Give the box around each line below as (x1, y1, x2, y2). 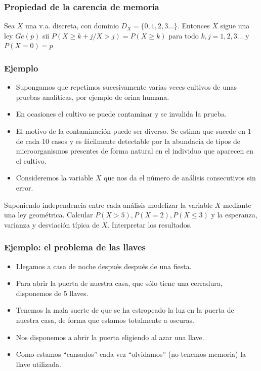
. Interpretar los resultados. (107, 219, 192, 230)
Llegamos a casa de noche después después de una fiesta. (16, 261, 192, 271)
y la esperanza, (211, 209, 257, 220)
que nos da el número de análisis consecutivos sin (104, 172, 256, 183)
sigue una (220, 20, 250, 31)
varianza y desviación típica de (4, 219, 99, 230)
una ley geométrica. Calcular (4, 209, 93, 220)
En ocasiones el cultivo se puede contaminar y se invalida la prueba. (16, 108, 227, 119)
